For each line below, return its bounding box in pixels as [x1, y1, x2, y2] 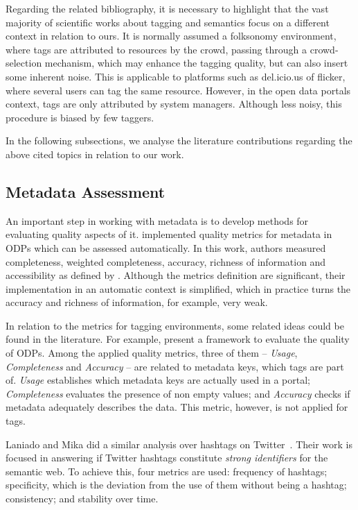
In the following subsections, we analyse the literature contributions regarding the [6, 133, 352, 148]
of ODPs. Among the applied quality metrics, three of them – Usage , [6, 346, 298, 360]
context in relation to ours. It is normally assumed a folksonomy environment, [6, 28, 337, 43]
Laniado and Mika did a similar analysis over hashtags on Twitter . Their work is [6, 436, 352, 451]
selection [6, 56, 42, 70]
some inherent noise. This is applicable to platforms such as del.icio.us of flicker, [6, 69, 346, 83]
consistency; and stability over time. [6, 491, 159, 506]
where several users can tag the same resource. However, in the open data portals [6, 83, 351, 97]
